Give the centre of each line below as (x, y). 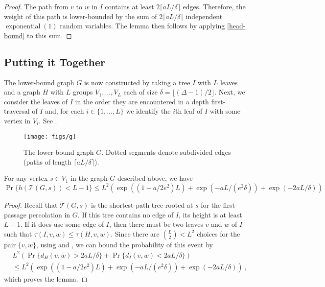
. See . (48, 120)
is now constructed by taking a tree (137, 82)
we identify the (148, 111)
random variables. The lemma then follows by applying (142, 26)
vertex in (17, 120)
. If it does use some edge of (62, 224)
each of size (140, 92)
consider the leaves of (36, 101)
